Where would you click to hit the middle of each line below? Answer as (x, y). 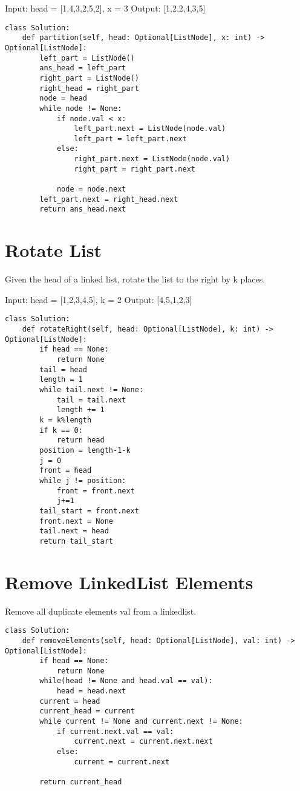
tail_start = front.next (89, 511)
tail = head (64, 369)
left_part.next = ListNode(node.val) (150, 129)
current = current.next (122, 762)
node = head (64, 98)
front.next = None (76, 521)
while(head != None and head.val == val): (126, 681)
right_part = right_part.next (135, 169)
